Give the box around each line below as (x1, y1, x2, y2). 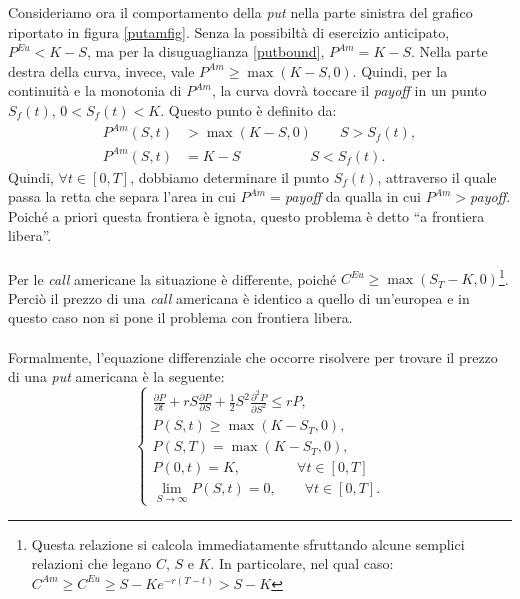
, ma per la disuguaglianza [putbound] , (86, 41, 325, 62)
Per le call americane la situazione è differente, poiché (8, 268, 337, 289)
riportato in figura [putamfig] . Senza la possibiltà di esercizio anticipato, (8, 21, 450, 42)
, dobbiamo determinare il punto (130, 166, 329, 187)
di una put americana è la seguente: (8, 366, 225, 387)
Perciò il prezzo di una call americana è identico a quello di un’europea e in (8, 287, 470, 308)
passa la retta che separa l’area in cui (8, 186, 236, 207)
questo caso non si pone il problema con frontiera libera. (8, 307, 353, 328)
